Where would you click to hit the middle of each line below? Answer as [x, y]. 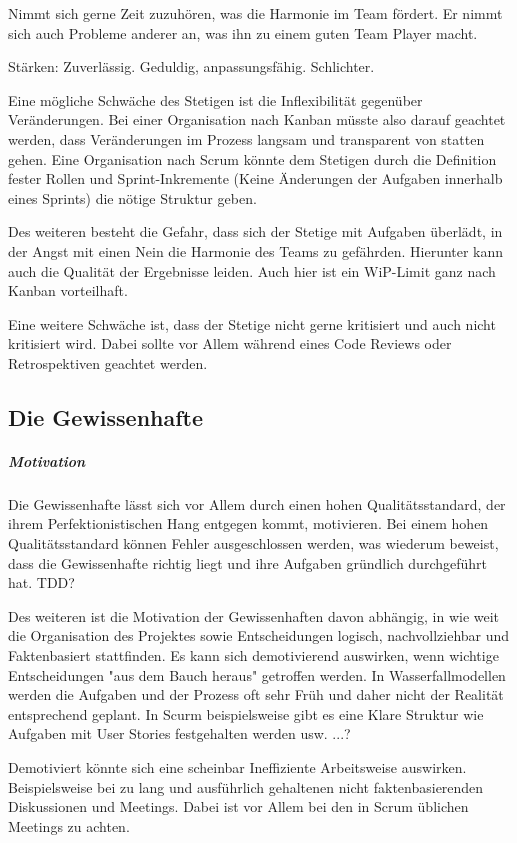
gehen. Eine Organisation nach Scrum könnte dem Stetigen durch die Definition [252, 158]
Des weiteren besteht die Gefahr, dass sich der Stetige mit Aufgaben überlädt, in [255, 231]
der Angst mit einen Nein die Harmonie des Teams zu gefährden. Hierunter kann [256, 250]
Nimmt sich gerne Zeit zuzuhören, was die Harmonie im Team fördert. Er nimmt [255, 13]
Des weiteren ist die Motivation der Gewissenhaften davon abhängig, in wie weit [254, 615]
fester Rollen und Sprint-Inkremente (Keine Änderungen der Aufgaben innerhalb [255, 178]
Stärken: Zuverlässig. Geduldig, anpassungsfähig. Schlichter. [191, 66]
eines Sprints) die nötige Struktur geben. [132, 197]
